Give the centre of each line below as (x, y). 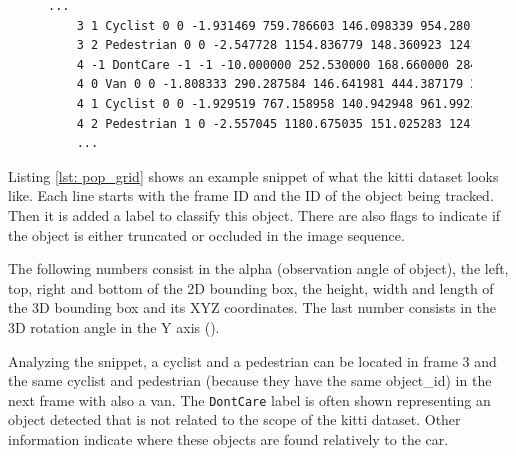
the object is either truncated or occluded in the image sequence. (206, 234)
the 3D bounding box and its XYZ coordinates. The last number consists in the (252, 307)
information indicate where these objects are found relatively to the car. (228, 438)
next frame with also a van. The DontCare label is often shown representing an (249, 399)
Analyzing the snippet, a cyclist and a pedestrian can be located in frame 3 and (252, 360)
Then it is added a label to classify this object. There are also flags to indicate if (254, 214)
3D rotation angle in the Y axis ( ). (114, 326)
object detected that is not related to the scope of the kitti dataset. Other (234, 419)
